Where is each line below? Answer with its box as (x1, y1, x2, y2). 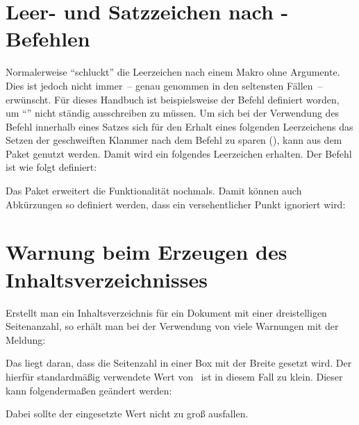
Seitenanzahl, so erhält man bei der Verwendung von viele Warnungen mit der (6, 319, 339, 333)
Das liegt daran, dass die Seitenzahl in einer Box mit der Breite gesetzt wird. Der (6, 356, 352, 370)
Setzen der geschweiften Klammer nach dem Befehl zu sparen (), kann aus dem (6, 133, 342, 147)
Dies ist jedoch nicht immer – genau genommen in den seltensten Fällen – (6, 78, 323, 92)
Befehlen (6, 24, 90, 53)
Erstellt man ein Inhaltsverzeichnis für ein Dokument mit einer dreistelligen (6, 305, 327, 319)
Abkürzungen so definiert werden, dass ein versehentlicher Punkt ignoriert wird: (6, 197, 346, 211)
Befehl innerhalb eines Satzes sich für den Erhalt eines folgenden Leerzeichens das (6, 119, 353, 133)
